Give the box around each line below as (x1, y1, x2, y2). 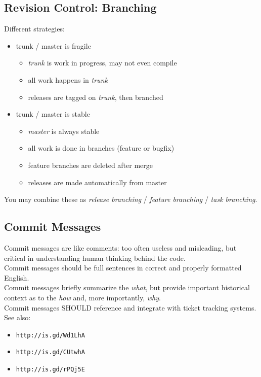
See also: (4, 312, 31, 323)
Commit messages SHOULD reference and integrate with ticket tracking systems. (4, 302, 256, 313)
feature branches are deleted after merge (28, 159, 153, 170)
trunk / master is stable (16, 109, 90, 119)
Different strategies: (4, 23, 65, 34)
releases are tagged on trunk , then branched (28, 91, 163, 102)
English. (4, 272, 29, 283)
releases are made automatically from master (28, 177, 167, 187)
